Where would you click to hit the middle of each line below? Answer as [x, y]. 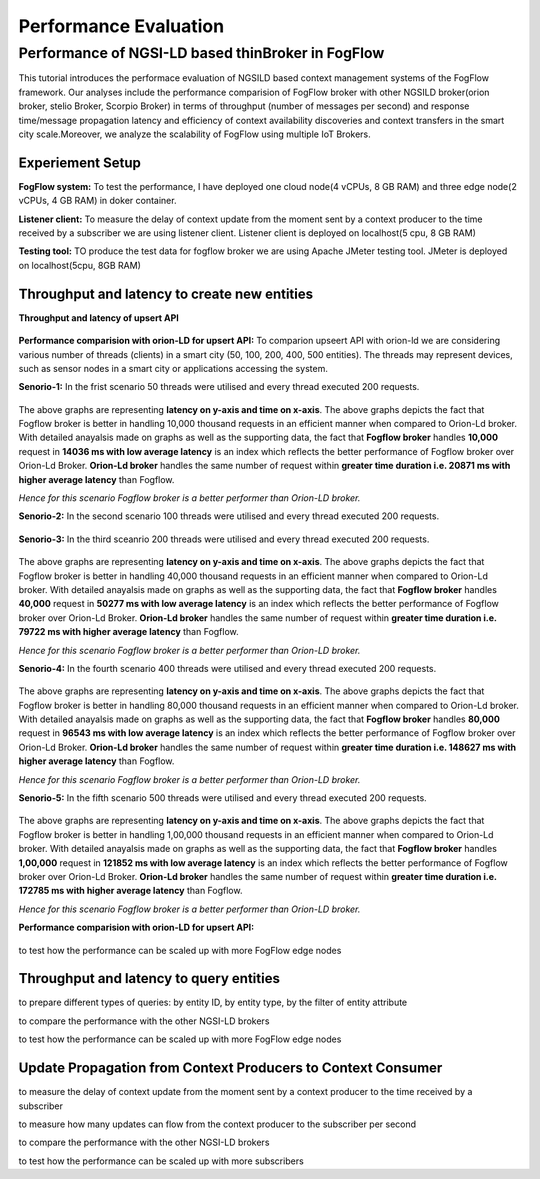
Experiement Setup [80, 162]
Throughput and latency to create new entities [166, 293]
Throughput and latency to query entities [149, 978]
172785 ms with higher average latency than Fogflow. [130, 891]
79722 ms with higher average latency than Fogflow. [128, 632]
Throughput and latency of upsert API [99, 317]
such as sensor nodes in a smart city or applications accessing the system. [173, 368]
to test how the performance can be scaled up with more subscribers [161, 1161]
